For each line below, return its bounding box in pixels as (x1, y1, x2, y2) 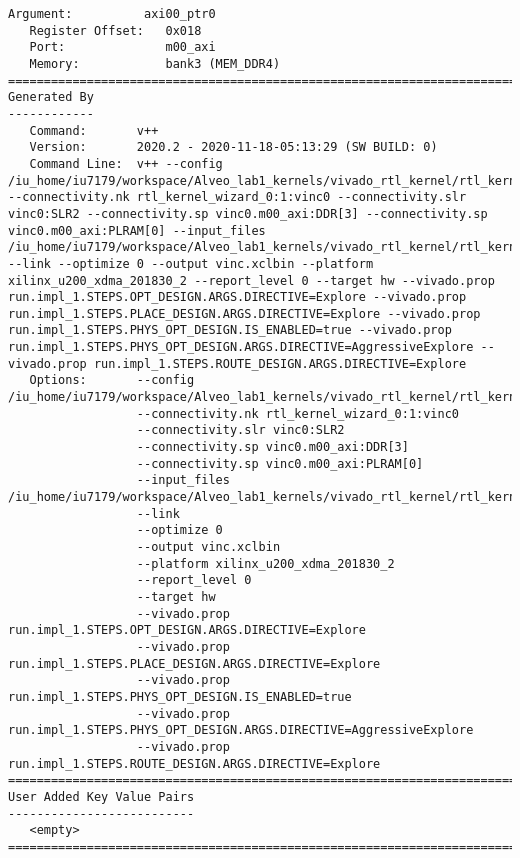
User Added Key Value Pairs (8, 789, 195, 804)
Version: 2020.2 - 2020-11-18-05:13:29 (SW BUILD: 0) (29, 140, 438, 155)
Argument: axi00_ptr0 (8, 7, 216, 21)
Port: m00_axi (29, 40, 216, 55)
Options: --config (29, 373, 195, 388)
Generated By (8, 90, 94, 105)
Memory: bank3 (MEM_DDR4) (29, 56, 281, 71)
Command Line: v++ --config (29, 156, 223, 171)
